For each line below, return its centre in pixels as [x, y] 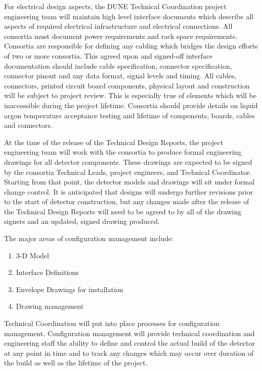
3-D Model [32, 255]
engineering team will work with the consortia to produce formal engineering [123, 152]
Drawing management [50, 306]
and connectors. [28, 125]
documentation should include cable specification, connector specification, [118, 65]
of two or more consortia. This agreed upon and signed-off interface [108, 55]
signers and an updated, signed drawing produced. [82, 221]
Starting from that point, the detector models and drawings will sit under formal [129, 182]
